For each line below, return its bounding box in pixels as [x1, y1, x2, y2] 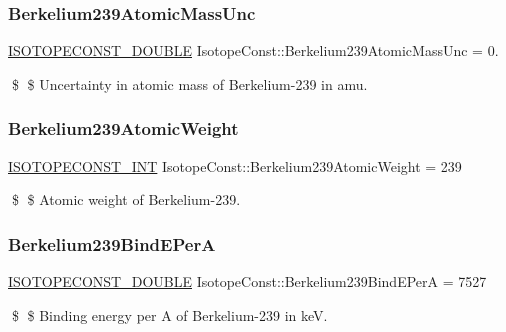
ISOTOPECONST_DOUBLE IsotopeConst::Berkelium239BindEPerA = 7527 [8, 271, 487, 292]
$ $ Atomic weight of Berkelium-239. [11, 189, 241, 210]
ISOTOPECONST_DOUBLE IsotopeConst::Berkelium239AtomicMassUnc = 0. [8, 40, 499, 61]
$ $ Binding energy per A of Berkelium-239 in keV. [11, 304, 328, 325]
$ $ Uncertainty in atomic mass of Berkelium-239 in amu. [11, 73, 368, 94]
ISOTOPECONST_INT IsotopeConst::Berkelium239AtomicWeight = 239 [8, 155, 462, 176]
